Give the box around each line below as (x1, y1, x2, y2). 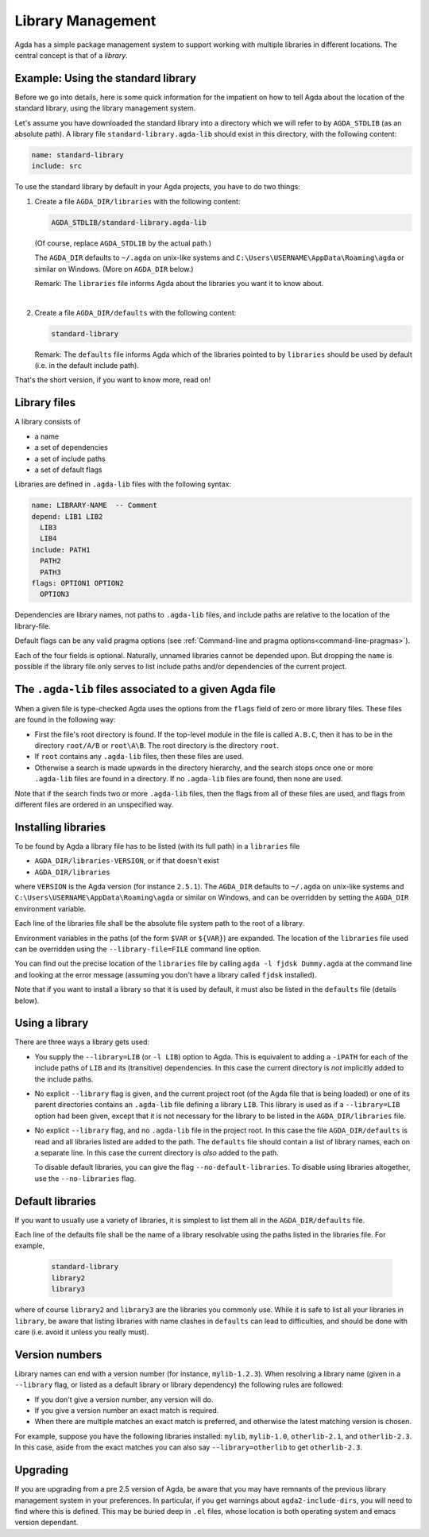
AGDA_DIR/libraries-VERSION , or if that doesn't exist (34, 856, 219, 865)
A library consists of (14, 417, 81, 427)
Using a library (14, 1016, 89, 1030)
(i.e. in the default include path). (34, 361, 139, 370)
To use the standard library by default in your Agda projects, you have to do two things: (14, 182, 301, 192)
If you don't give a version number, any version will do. (34, 1395, 214, 1404)
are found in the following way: (14, 715, 116, 725)
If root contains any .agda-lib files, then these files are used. (34, 752, 244, 761)
